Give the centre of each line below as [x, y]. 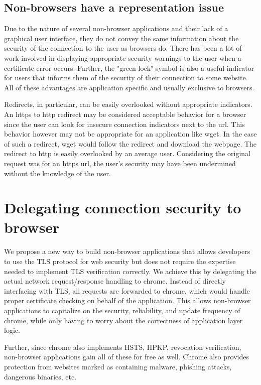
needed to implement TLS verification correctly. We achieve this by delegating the [130, 271]
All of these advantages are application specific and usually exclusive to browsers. [129, 87]
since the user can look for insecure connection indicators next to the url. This [124, 124]
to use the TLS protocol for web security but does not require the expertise [120, 261]
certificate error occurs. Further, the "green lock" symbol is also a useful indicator [129, 68]
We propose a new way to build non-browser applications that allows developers [127, 251]
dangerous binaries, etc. [40, 376]
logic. [12, 330]
